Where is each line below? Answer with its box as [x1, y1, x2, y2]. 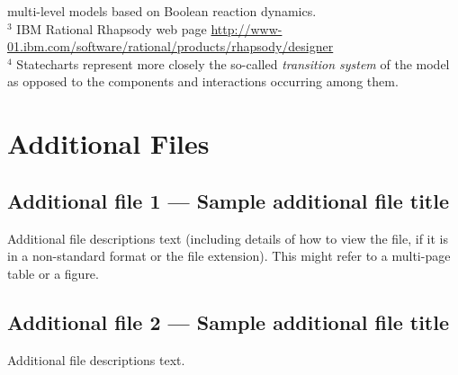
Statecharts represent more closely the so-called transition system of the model [16, 54, 450, 73]
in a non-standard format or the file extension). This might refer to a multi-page [7, 246, 451, 265]
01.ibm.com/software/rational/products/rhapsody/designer [7, 37, 334, 56]
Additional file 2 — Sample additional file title [7, 308, 450, 335]
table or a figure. [7, 263, 99, 282]
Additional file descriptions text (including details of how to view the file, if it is [7, 228, 448, 247]
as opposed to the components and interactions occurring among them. [7, 72, 399, 91]
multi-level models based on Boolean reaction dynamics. [7, 2, 317, 20]
